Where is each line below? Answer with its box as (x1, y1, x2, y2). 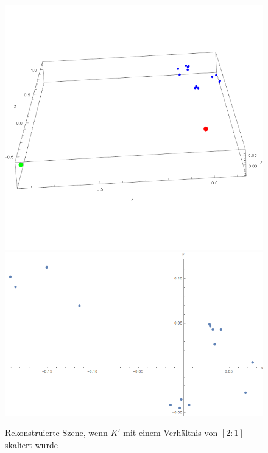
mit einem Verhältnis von (123, 426, 218, 439)
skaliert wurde (5, 438, 58, 451)
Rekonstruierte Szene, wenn (5, 426, 108, 439)
